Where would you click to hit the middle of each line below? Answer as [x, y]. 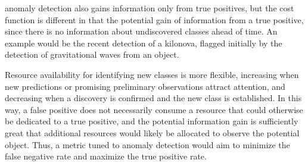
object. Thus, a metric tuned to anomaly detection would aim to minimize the [147, 144]
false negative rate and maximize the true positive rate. [106, 156]
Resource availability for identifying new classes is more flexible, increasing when [152, 74]
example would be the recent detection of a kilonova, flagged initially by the [144, 43]
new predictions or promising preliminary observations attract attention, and [145, 86]
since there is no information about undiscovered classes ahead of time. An [141, 31]
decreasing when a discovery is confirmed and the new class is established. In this [153, 98]
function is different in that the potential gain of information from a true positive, [154, 19]
